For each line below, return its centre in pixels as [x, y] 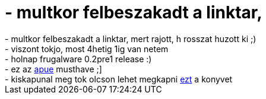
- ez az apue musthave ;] [53, 69]
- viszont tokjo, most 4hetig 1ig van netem [87, 49]
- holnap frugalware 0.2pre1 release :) [78, 59]
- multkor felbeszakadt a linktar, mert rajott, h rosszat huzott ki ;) [131, 39]
